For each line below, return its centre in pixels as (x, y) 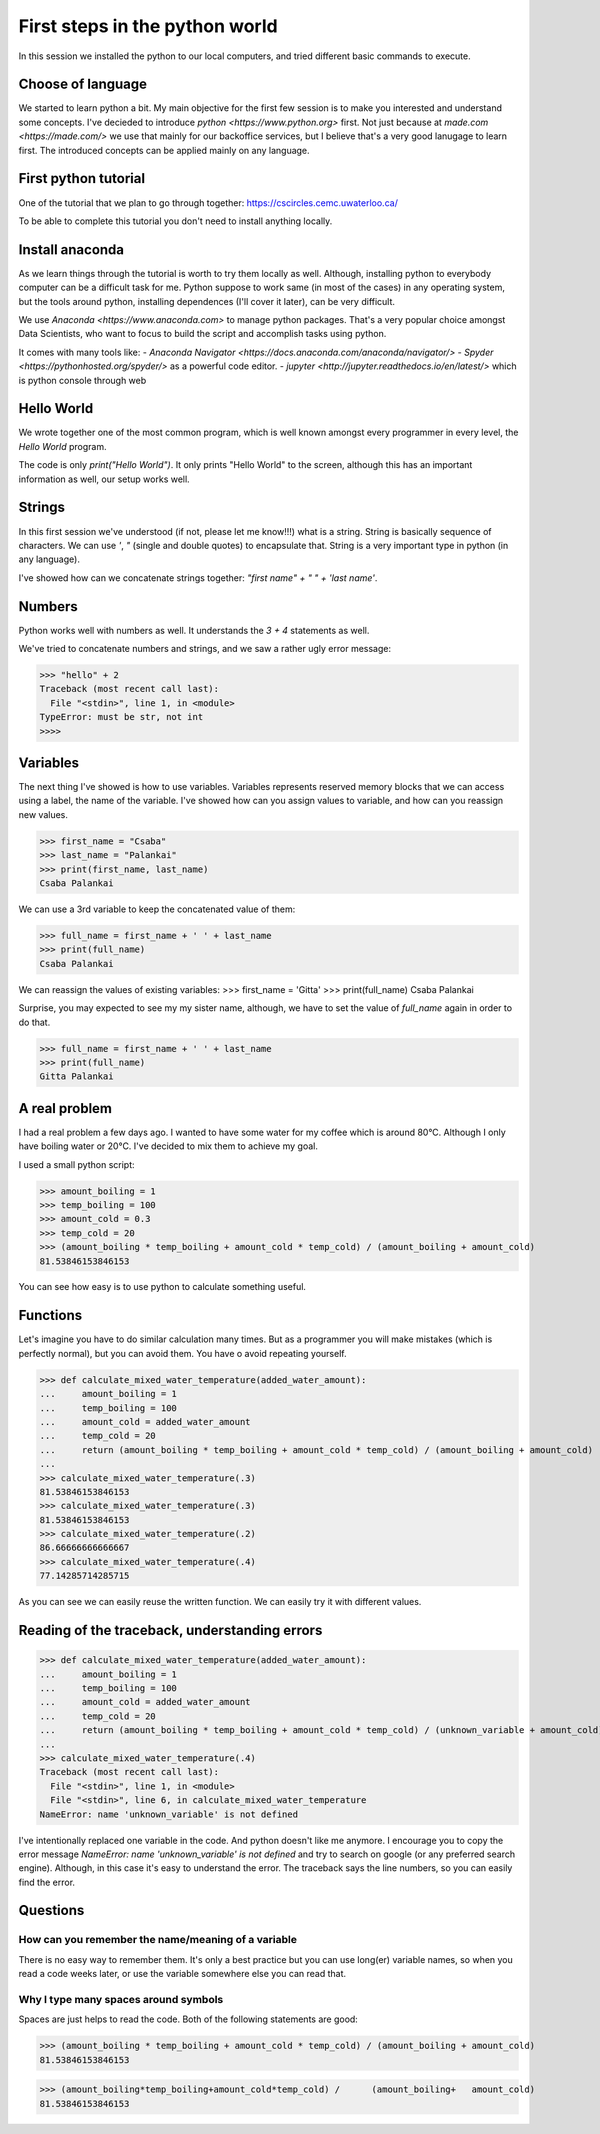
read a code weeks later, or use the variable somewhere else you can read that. (182, 1974)
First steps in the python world (148, 26)
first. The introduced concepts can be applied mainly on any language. (164, 150)
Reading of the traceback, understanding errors (170, 1630)
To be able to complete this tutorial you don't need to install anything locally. (175, 221)
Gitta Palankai (76, 1076)
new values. (43, 814)
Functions (50, 1315)
